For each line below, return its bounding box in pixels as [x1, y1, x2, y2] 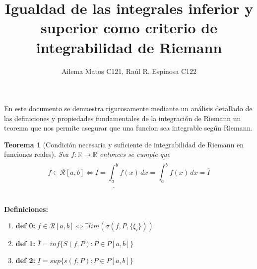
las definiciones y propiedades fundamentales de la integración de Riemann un [4, 113, 241, 123]
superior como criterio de [41, 17, 217, 38]
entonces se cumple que [99, 149, 171, 159]
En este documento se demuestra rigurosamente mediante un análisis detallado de [4, 103, 253, 114]
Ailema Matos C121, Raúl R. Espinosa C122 [61, 66, 197, 76]
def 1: [15, 238, 35, 249]
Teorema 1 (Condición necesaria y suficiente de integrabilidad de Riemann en [4, 139, 244, 149]
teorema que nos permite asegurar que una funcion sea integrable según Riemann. [4, 123, 253, 133]
